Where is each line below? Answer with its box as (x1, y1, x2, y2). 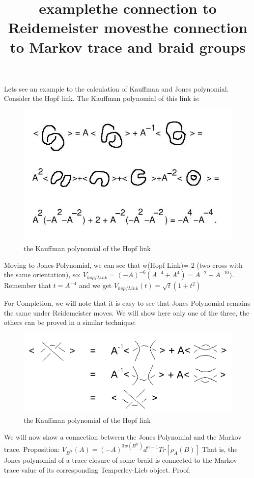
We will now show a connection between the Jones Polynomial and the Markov (4, 431, 242, 442)
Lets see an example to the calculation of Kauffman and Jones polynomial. (4, 83, 229, 94)
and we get (79, 280, 112, 290)
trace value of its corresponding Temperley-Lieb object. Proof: (4, 464, 191, 475)
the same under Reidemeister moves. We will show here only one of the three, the (4, 307, 250, 318)
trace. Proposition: (4, 444, 60, 454)
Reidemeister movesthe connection (8, 17, 248, 37)
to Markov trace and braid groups (10, 36, 246, 57)
